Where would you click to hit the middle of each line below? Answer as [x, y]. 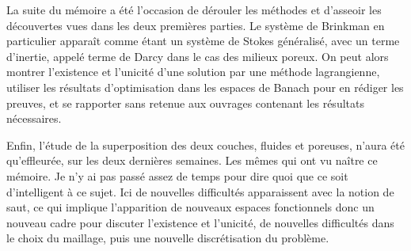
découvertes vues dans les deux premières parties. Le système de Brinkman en [196, 25]
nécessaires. [34, 118]
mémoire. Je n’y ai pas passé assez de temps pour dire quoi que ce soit [177, 175]
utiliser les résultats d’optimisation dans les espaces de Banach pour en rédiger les [205, 87]
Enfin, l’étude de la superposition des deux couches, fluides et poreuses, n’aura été [205, 145]
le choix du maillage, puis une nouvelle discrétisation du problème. [168, 238]
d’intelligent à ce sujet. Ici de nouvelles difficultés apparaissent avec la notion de [200, 191]
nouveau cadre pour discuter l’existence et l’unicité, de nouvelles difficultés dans [200, 222]
